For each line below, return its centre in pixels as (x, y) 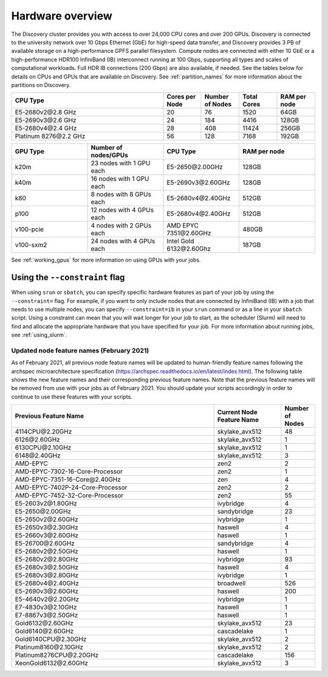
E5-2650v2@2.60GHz (46, 519)
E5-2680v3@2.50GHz (47, 568)
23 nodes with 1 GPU (121, 163)
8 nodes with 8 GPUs (121, 195)
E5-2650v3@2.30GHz (46, 527)
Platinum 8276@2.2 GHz (50, 136)
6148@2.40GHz (38, 456)
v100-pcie (29, 229)
